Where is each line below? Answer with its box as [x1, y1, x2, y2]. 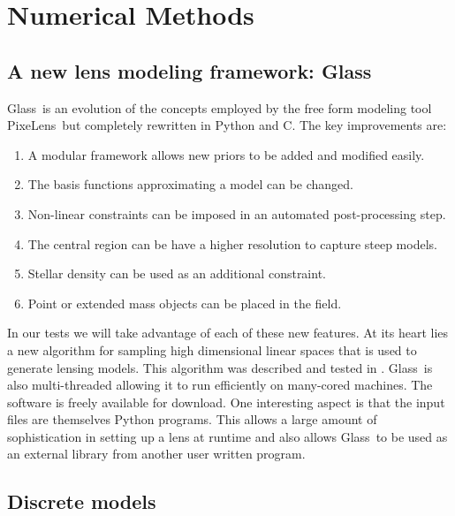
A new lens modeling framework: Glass [7, 57, 372, 84]
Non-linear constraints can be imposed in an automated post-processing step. [27, 204, 446, 223]
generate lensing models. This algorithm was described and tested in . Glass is [7, 358, 433, 376]
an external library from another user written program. [7, 444, 306, 463]
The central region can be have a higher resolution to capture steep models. [27, 234, 437, 253]
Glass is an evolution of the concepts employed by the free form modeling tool [7, 98, 432, 117]
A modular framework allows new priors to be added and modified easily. [27, 145, 425, 163]
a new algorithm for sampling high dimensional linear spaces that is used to [7, 340, 417, 359]
